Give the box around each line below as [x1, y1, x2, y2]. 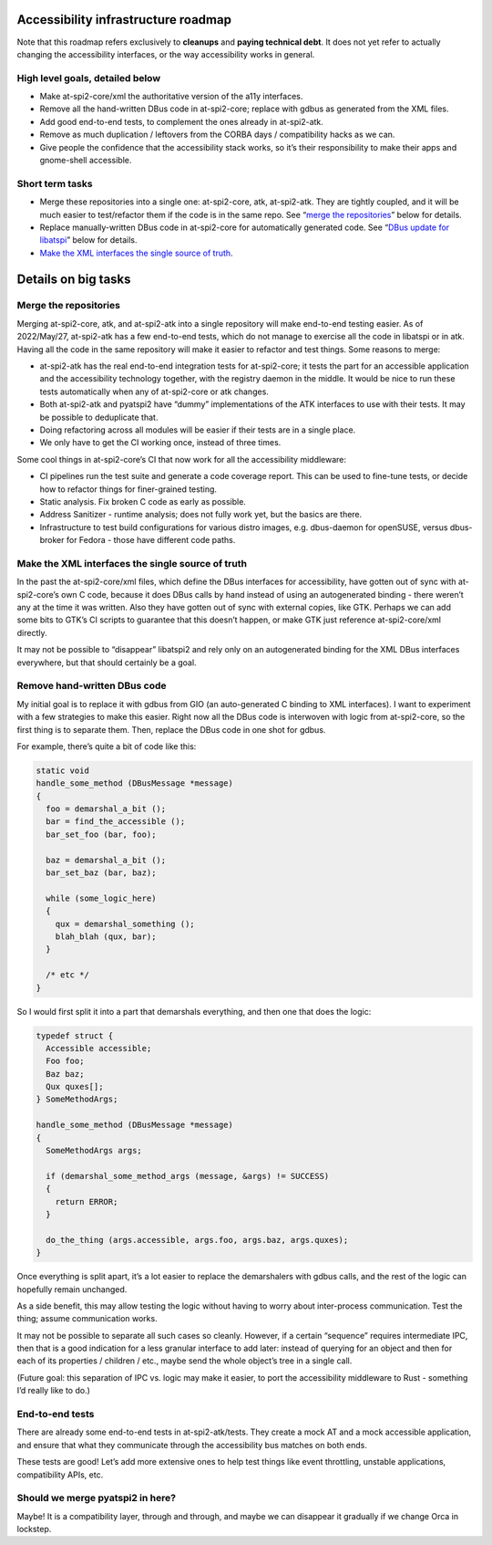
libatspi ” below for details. [39, 235, 138, 245]
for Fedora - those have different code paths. [66, 535, 236, 546]
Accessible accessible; [46, 1043, 152, 1053]
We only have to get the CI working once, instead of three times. [39, 437, 282, 448]
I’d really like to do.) [16, 1385, 91, 1396]
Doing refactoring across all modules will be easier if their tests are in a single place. [39, 424, 356, 435]
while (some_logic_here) [46, 893, 157, 903]
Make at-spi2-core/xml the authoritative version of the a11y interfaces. [39, 91, 303, 102]
